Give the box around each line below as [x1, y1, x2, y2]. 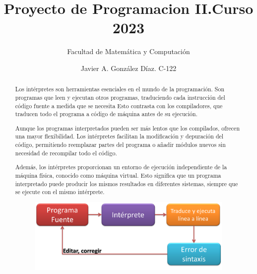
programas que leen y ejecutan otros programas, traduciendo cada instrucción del [15, 93, 225, 101]
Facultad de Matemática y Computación [67, 46, 190, 57]
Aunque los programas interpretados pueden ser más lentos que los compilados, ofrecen [15, 124, 240, 132]
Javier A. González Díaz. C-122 [80, 63, 177, 73]
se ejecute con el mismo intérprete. [15, 188, 105, 196]
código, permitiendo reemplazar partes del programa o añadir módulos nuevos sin [15, 140, 226, 149]
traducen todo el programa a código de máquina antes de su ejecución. [15, 110, 197, 118]
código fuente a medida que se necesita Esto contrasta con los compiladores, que [15, 101, 223, 110]
